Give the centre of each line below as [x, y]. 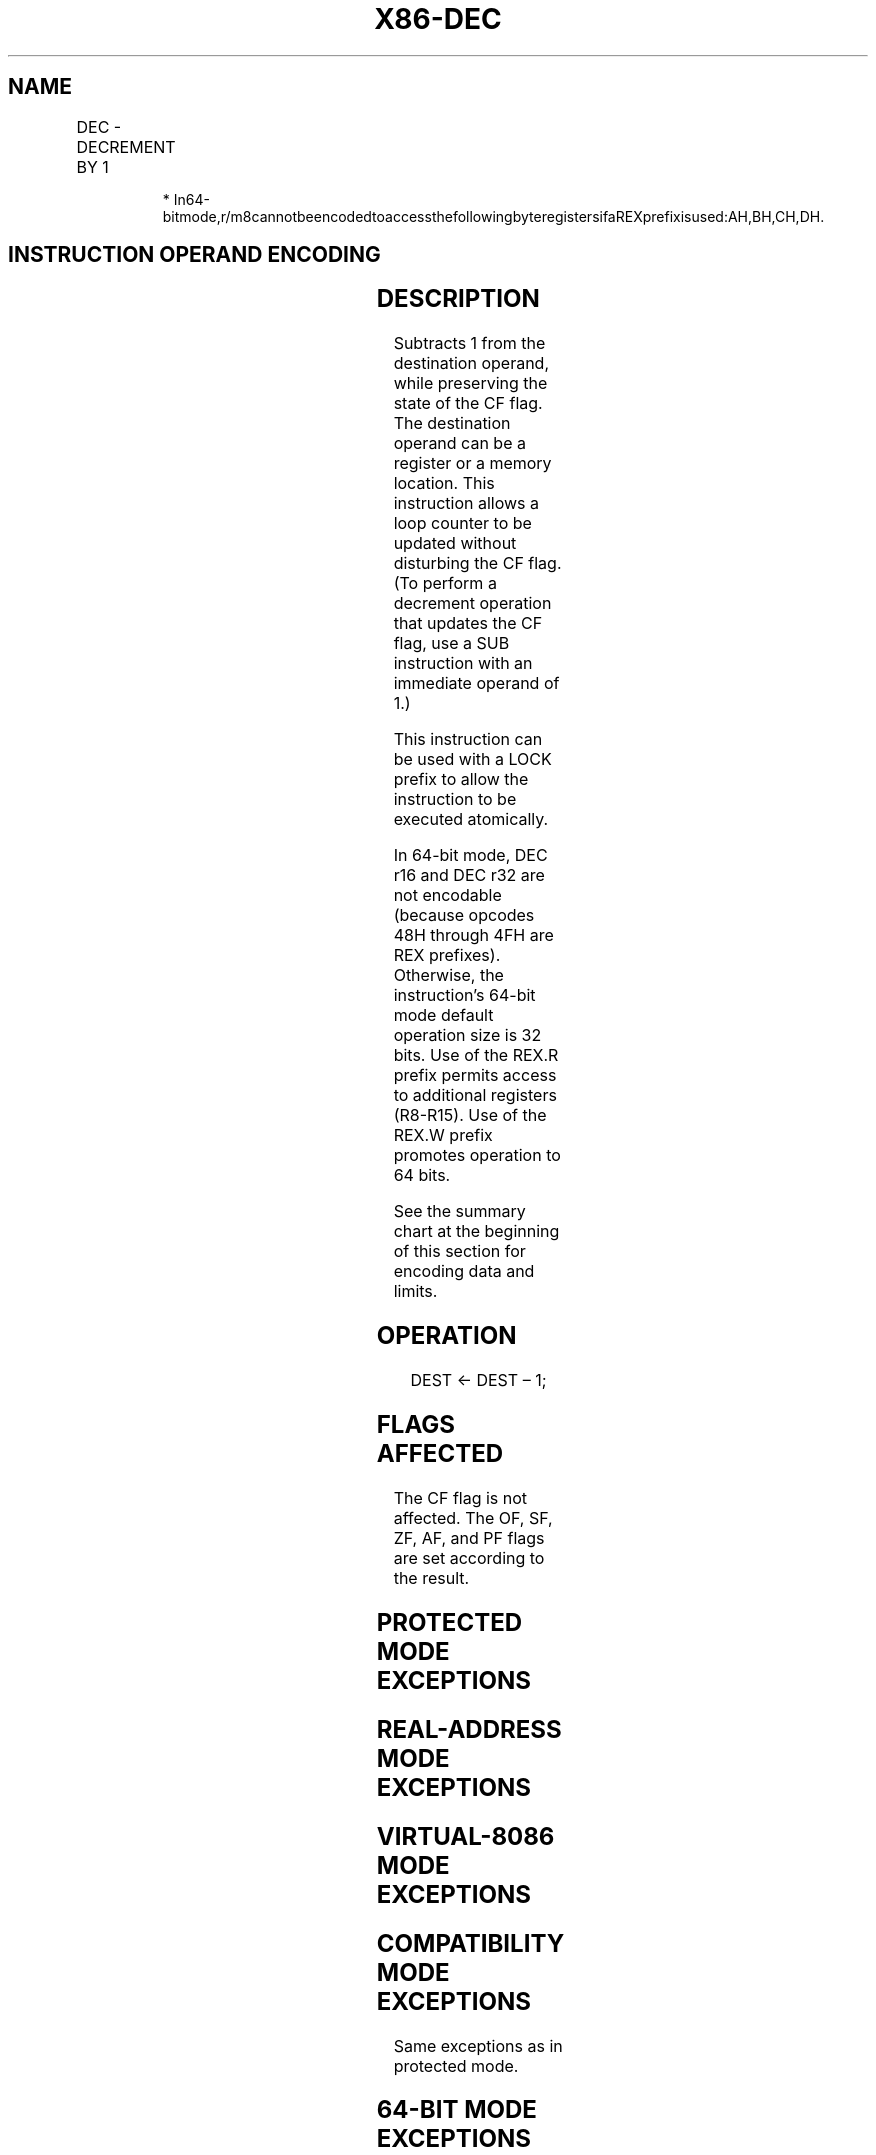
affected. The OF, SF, [473, 1517]
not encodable [447, 895]
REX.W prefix [443, 1135]
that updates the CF [468, 623]
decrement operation [472, 603]
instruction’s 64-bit [464, 995]
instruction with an [463, 663]
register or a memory [472, 463]
